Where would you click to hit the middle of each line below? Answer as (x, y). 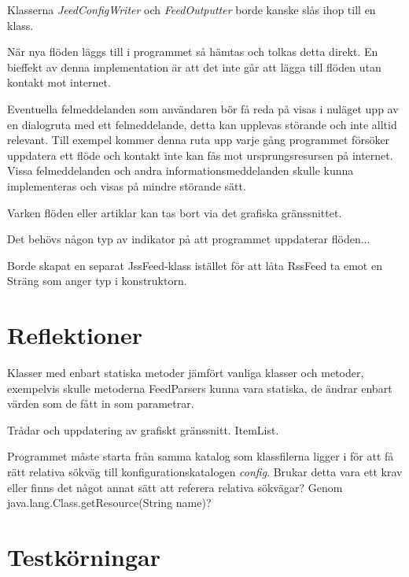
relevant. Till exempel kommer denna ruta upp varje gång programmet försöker (199, 140)
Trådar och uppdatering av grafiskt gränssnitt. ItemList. (143, 429)
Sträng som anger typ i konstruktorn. (97, 281)
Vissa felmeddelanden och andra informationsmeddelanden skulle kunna (181, 170)
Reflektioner (75, 335)
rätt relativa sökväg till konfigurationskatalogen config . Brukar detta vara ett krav (205, 472)
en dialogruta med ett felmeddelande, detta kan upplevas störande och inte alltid (202, 124)
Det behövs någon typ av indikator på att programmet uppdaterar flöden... (189, 239)
